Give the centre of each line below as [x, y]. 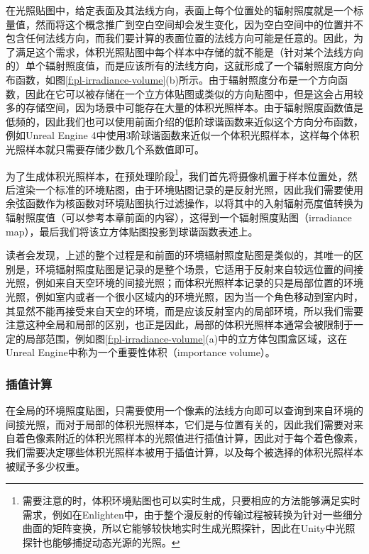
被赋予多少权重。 [45, 466]
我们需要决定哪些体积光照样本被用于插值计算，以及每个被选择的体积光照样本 [184, 451]
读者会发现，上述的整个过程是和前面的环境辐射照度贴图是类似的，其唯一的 [180, 255]
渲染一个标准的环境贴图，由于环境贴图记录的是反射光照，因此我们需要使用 [189, 189]
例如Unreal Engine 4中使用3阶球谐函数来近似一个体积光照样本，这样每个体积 [183, 135]
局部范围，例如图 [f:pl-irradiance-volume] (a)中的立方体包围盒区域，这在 [186, 338]
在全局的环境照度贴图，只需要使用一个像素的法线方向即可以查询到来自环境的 [184, 410]
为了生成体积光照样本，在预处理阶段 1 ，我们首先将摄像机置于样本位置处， [177, 174]
